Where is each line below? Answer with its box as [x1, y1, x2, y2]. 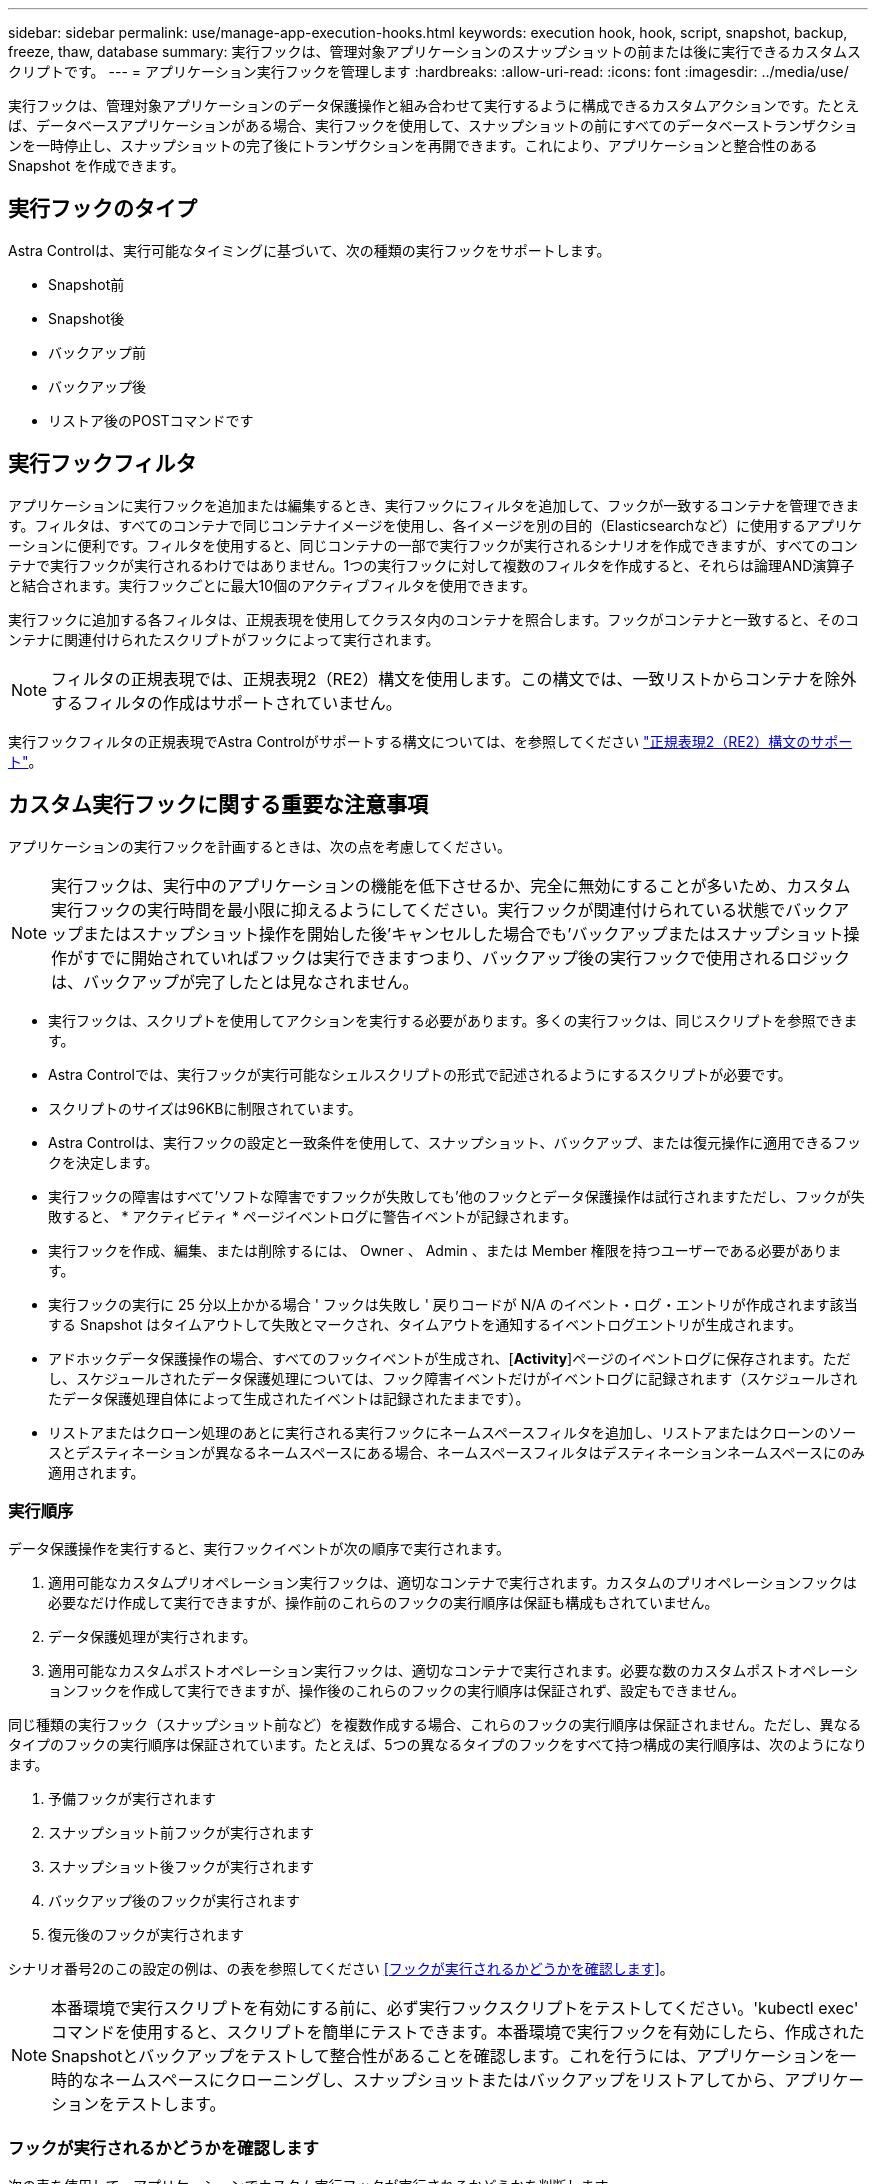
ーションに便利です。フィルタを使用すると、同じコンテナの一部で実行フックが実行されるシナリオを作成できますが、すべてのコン [8, 536, 858, 554]
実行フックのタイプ [8, 196, 197, 222]
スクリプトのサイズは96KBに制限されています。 [48, 1099, 362, 1117]
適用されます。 [48, 1463, 145, 1481]
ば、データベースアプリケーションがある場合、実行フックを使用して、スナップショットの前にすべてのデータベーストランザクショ [8, 117, 858, 134]
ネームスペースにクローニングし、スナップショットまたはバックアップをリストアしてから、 [99, 2070, 785, 2091]
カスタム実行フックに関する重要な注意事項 [8, 792, 428, 818]
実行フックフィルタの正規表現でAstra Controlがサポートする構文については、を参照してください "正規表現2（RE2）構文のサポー [8, 732, 853, 750]
